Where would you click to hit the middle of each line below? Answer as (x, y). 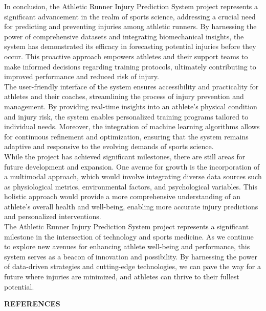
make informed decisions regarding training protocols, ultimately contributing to (130, 66)
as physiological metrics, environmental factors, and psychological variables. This (131, 186)
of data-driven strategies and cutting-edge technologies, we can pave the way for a (132, 266)
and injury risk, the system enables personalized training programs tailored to (126, 116)
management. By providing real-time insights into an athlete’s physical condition (131, 106)
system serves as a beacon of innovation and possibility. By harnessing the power (131, 256)
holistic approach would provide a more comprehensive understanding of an (123, 196)
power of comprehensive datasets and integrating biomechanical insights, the (124, 36)
